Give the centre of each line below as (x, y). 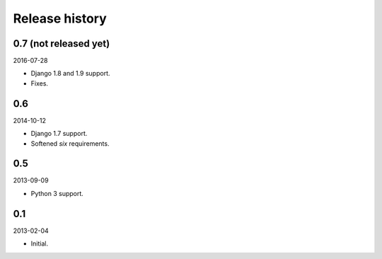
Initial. (40, 243)
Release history (60, 18)
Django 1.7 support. (59, 134)
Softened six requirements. (70, 143)
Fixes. (40, 83)
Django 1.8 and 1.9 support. (70, 74)
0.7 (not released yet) (62, 44)
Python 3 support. (57, 193)
